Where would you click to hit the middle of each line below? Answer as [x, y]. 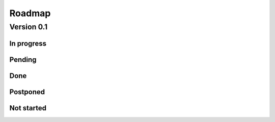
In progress [28, 43]
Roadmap [30, 13]
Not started [28, 108]
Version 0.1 [29, 27]
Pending [23, 59]
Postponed [27, 92]
